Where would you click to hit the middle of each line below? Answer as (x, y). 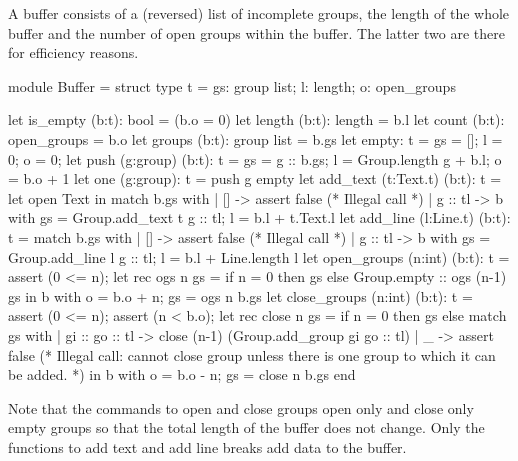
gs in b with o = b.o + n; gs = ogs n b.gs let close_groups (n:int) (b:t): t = (240, 295)
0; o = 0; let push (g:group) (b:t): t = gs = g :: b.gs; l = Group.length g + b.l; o (255, 158)
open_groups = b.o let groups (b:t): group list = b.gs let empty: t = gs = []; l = (255, 138)
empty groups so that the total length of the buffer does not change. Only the (246, 427)
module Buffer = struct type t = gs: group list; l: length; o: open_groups (232, 85)
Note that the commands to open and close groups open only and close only (241, 407)
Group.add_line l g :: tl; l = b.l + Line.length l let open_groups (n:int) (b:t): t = (259, 256)
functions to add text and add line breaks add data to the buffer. (207, 446)
